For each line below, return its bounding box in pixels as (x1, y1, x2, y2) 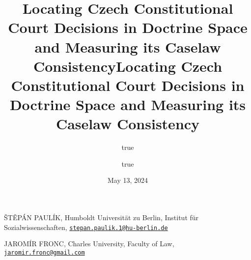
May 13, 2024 (107, 175, 148, 185)
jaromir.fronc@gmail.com (4, 249, 85, 256)
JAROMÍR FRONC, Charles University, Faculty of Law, (4, 238, 174, 249)
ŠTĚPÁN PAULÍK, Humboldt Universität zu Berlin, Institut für (4, 212, 199, 223)
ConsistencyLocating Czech (33, 56, 223, 76)
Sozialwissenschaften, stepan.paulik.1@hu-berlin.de (4, 222, 168, 232)
